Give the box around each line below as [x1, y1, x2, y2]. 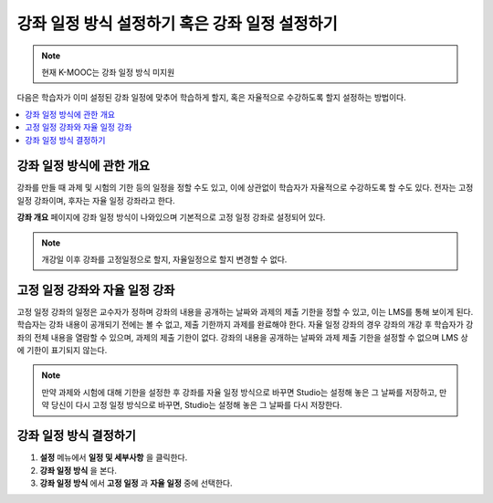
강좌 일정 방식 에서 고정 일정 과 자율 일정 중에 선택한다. [39, 477, 233, 488]
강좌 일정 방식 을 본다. [39, 465, 118, 476]
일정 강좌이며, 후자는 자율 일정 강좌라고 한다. [16, 194, 175, 205]
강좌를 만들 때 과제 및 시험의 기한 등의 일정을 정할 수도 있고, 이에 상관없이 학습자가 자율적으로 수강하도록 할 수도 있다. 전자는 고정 [16, 183, 474, 194]
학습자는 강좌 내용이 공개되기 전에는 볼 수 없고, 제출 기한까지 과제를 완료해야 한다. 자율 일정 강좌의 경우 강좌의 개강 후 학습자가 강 [16, 320, 474, 330]
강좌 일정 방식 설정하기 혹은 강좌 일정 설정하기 [16, 14, 338, 34]
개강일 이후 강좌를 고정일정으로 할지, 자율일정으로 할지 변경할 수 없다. [41, 254, 288, 265]
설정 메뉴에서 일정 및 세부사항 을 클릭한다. [39, 452, 188, 463]
